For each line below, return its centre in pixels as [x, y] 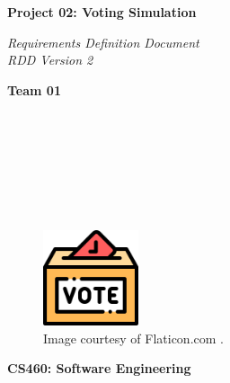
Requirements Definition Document [103, 42]
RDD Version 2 [50, 60]
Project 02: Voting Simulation [102, 12]
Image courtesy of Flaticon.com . [133, 338]
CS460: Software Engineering [99, 368]
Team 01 [34, 89]
